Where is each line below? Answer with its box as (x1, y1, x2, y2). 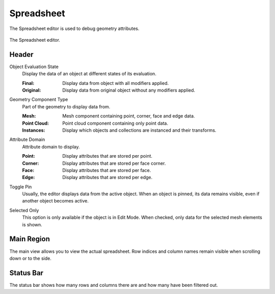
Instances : (22, 127, 45, 133)
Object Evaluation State (9, 64, 59, 70)
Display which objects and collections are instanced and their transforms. (62, 127, 216, 133)
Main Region (9, 234, 50, 244)
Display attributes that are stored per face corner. (62, 160, 166, 166)
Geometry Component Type (9, 97, 68, 103)
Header (9, 50, 34, 58)
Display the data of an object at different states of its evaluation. (22, 71, 156, 77)
